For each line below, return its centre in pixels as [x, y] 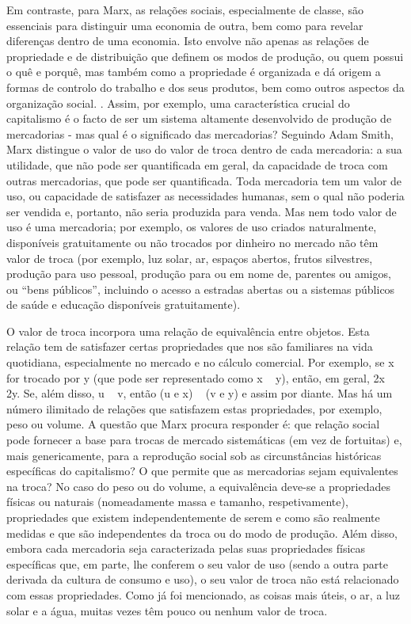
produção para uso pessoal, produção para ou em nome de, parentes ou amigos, [199, 274]
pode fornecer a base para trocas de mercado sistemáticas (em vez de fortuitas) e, [204, 440]
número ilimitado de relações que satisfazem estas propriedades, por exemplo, [194, 408]
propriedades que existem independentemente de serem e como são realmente [193, 517]
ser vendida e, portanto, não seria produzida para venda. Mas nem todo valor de [202, 211]
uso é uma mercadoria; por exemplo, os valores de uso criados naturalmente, [192, 227]
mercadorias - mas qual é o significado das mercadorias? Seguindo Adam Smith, [200, 133]
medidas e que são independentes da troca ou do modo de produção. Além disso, [202, 533]
